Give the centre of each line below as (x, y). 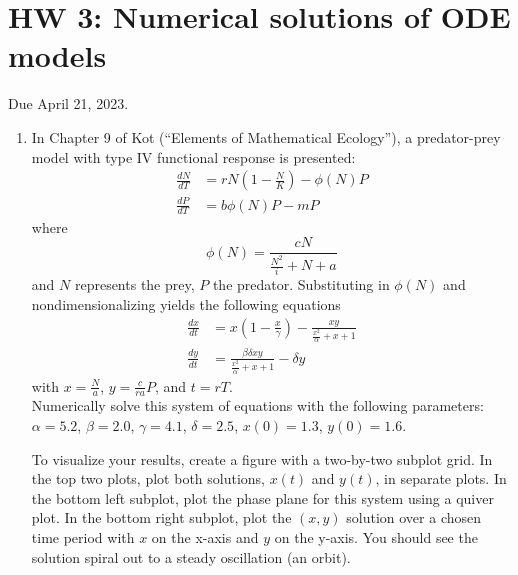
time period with (83, 536)
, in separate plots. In (441, 478)
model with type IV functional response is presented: (193, 156)
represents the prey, (134, 284)
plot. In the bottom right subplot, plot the (161, 517)
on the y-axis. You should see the (376, 536)
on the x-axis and (205, 536)
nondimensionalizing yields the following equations (186, 303)
